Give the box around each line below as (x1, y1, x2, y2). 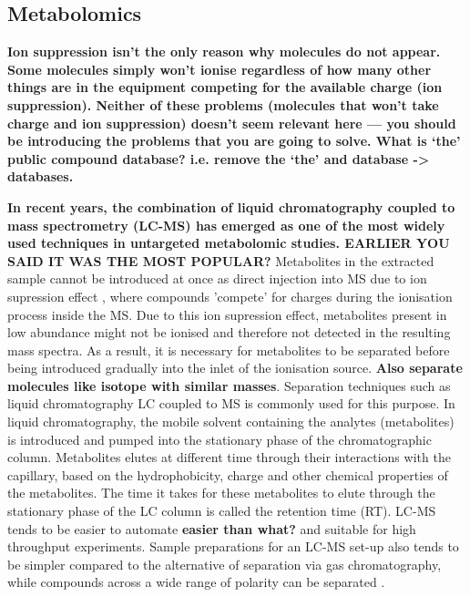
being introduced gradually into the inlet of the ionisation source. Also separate (7, 358, 463, 377)
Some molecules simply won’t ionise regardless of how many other (7, 59, 432, 78)
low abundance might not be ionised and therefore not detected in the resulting (7, 323, 451, 342)
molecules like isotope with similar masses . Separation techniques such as (7, 376, 451, 395)
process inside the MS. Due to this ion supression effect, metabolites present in (7, 304, 447, 324)
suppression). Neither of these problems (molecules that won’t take (7, 95, 439, 114)
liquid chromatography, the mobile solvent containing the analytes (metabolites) (7, 412, 455, 431)
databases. (7, 167, 74, 186)
